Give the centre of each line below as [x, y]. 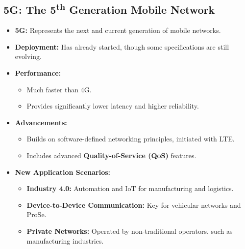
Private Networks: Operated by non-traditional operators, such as [130, 231]
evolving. [28, 56]
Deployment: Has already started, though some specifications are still [122, 46]
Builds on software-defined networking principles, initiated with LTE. [131, 139]
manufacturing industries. [65, 240]
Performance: [38, 72]
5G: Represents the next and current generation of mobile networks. [118, 30]
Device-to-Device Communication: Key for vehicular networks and [134, 205]
